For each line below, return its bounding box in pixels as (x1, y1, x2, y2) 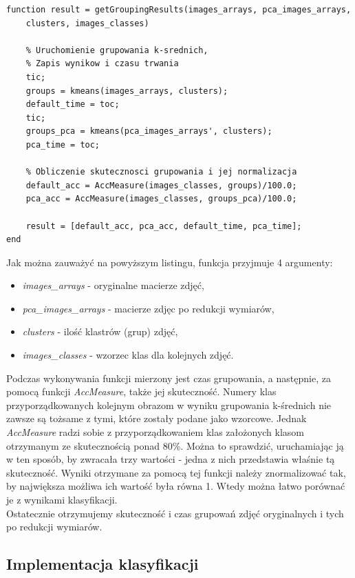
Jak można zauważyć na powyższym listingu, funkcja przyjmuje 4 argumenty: (6, 255, 333, 269)
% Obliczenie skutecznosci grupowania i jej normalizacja (25, 167, 297, 177)
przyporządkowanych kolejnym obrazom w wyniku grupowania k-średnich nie (6, 397, 332, 412)
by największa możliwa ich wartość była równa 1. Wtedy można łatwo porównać (6, 479, 345, 493)
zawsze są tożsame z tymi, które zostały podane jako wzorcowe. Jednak (6, 411, 307, 426)
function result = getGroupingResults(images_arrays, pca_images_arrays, (6, 5, 352, 14)
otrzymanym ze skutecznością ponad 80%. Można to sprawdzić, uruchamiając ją (6, 438, 344, 452)
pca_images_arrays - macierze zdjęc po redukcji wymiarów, (22, 301, 275, 315)
